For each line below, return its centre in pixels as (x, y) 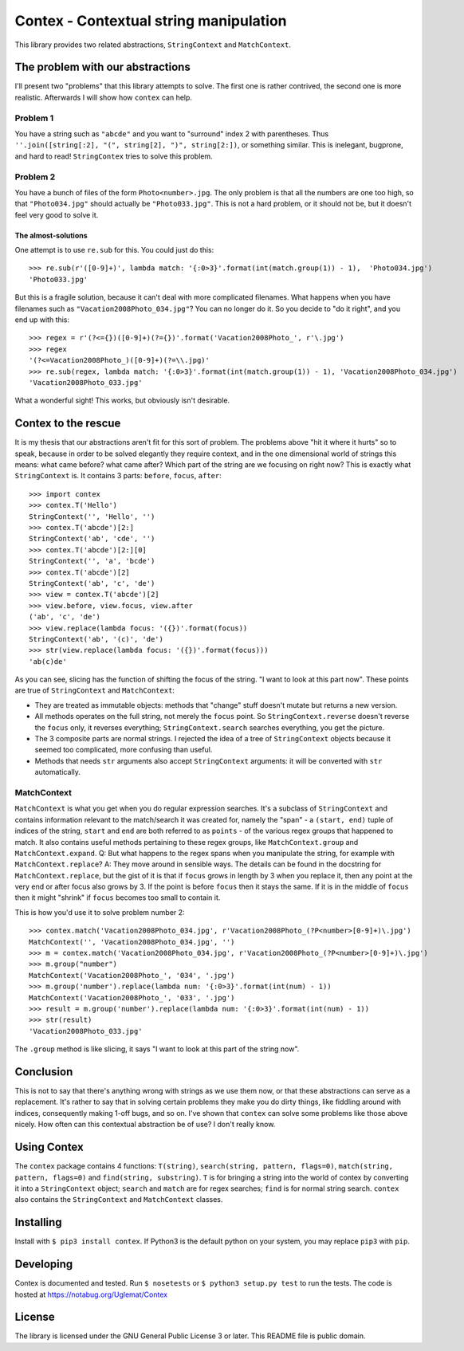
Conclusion (44, 1072)
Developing (44, 1265)
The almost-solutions (51, 235)
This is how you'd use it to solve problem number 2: (100, 912)
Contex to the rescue (68, 424)
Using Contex (49, 1147)
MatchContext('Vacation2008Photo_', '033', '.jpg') (132, 998)
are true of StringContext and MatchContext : (95, 690)
